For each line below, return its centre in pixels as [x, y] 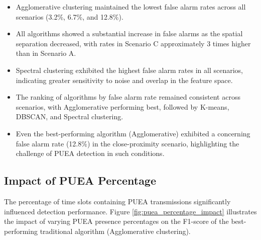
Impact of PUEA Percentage [80, 180]
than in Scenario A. [46, 53]
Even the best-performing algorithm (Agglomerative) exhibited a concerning [133, 133]
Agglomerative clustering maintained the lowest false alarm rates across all [131, 7]
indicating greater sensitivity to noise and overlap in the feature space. [124, 80]
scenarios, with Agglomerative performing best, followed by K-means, [122, 106]
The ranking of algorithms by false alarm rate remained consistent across [128, 97]
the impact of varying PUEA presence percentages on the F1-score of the [116, 221]
